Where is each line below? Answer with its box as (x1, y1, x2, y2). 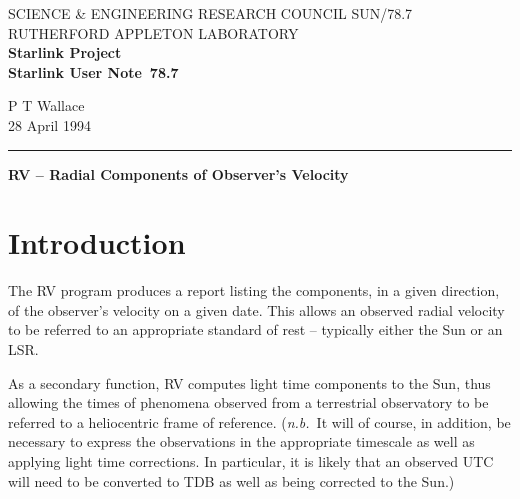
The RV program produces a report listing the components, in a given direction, (8, 280, 500, 301)
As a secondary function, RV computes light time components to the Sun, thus (8, 372, 491, 393)
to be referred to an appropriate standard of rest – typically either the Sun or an (8, 319, 503, 340)
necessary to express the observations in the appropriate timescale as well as (8, 431, 475, 452)
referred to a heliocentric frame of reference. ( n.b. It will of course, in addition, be (8, 411, 511, 432)
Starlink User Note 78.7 (8, 61, 179, 82)
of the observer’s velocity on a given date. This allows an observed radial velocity (8, 299, 505, 320)
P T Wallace (8, 95, 85, 116)
